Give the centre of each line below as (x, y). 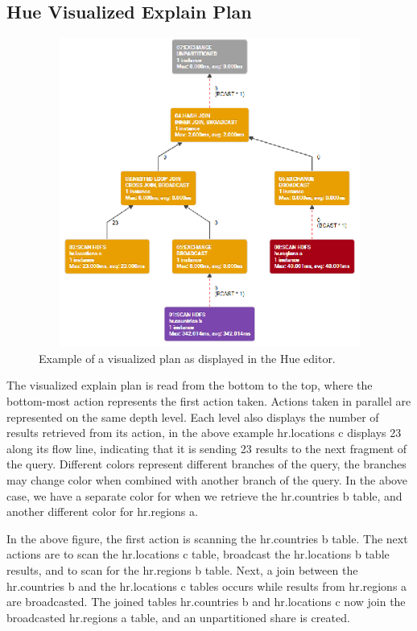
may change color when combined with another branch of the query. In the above (207, 479)
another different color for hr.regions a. (102, 511)
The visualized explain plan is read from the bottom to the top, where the (190, 385)
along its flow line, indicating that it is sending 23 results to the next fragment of (207, 448)
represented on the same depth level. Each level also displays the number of (193, 417)
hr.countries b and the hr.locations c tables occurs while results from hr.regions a (207, 586)
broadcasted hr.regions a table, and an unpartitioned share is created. (178, 617)
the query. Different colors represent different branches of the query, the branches (206, 464)
